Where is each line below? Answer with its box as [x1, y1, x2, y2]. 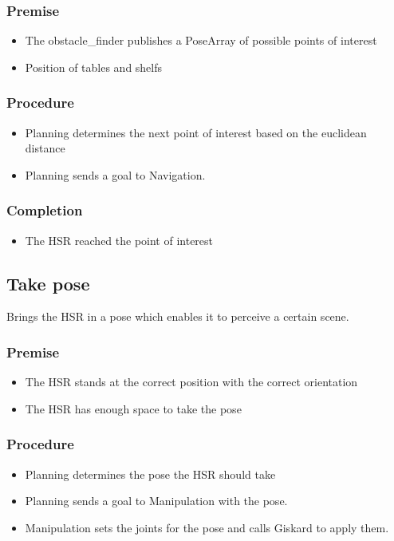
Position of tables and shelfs [25, 58, 163, 75]
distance [25, 140, 65, 156]
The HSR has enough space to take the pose [25, 400, 242, 417]
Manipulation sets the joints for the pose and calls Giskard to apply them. [25, 519, 389, 535]
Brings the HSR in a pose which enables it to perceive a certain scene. [6, 308, 349, 325]
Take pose [6, 270, 90, 295]
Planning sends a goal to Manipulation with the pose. [25, 492, 288, 509]
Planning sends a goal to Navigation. [25, 166, 206, 183]
